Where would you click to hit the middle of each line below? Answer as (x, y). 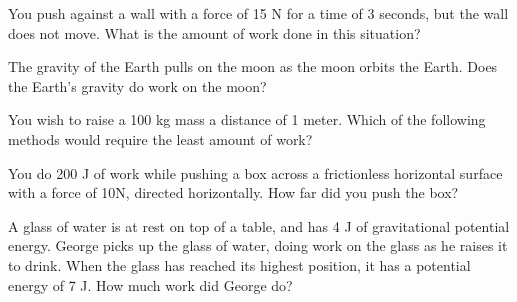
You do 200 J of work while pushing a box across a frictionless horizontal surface (255, 172)
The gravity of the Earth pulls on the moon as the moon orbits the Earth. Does (253, 66)
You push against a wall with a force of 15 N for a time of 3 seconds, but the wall (258, 13)
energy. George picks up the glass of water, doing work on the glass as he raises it (258, 245)
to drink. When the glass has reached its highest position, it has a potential (239, 264)
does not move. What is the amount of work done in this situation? (214, 32)
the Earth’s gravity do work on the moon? (137, 85)
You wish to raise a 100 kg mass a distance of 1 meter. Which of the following (247, 119)
